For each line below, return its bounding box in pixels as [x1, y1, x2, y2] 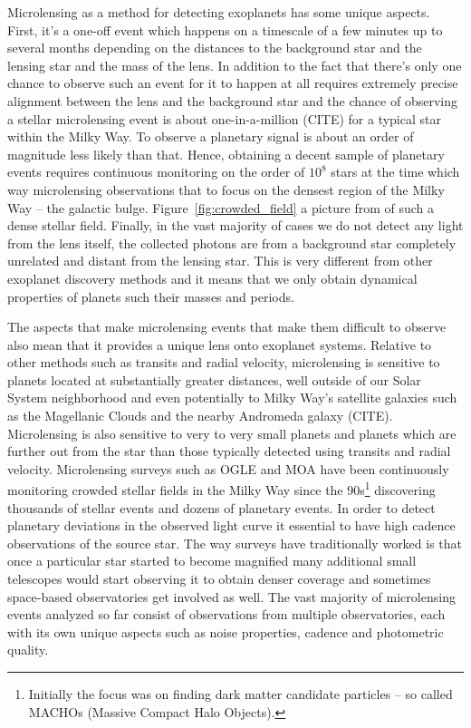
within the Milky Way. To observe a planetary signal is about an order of [7, 127, 414, 146]
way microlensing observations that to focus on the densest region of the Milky [7, 180, 445, 199]
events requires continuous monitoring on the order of [7, 162, 305, 181]
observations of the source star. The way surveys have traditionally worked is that [7, 533, 463, 552]
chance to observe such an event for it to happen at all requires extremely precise [7, 73, 458, 92]
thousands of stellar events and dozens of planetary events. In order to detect [7, 498, 436, 517]
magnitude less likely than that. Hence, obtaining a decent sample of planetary [7, 144, 445, 163]
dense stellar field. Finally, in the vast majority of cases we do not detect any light [7, 216, 464, 235]
